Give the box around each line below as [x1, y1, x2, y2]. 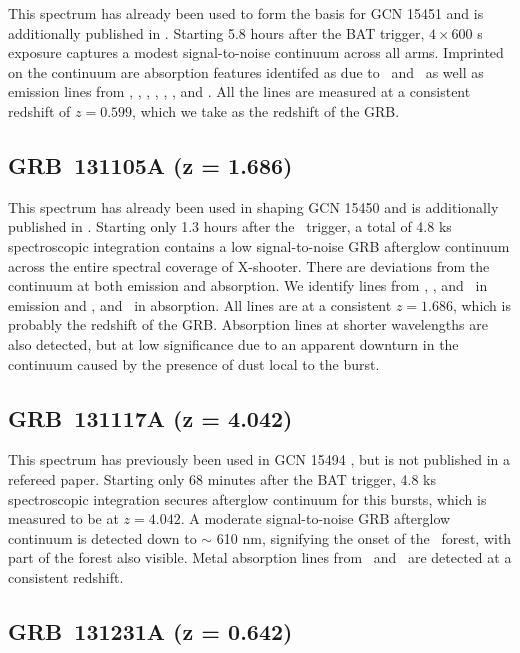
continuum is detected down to [8, 527, 197, 548]
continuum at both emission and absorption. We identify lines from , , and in [8, 275, 488, 296]
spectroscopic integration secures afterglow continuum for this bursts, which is [8, 488, 487, 509]
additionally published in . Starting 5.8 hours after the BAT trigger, [8, 22, 425, 43]
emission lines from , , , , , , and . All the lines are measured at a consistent [8, 81, 471, 102]
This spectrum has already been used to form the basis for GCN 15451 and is [8, 3, 484, 23]
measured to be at [8, 508, 119, 529]
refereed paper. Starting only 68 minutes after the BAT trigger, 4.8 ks [8, 468, 437, 489]
